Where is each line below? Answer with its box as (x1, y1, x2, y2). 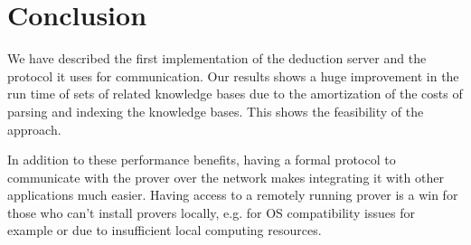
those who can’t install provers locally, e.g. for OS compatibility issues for (7, 203, 415, 221)
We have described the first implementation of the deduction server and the (7, 49, 427, 68)
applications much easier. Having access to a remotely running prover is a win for (7, 185, 458, 204)
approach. (7, 119, 61, 138)
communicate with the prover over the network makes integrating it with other (7, 167, 444, 186)
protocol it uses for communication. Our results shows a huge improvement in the (7, 66, 459, 85)
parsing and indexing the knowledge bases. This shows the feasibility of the (7, 101, 424, 120)
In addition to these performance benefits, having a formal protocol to (7, 150, 396, 169)
